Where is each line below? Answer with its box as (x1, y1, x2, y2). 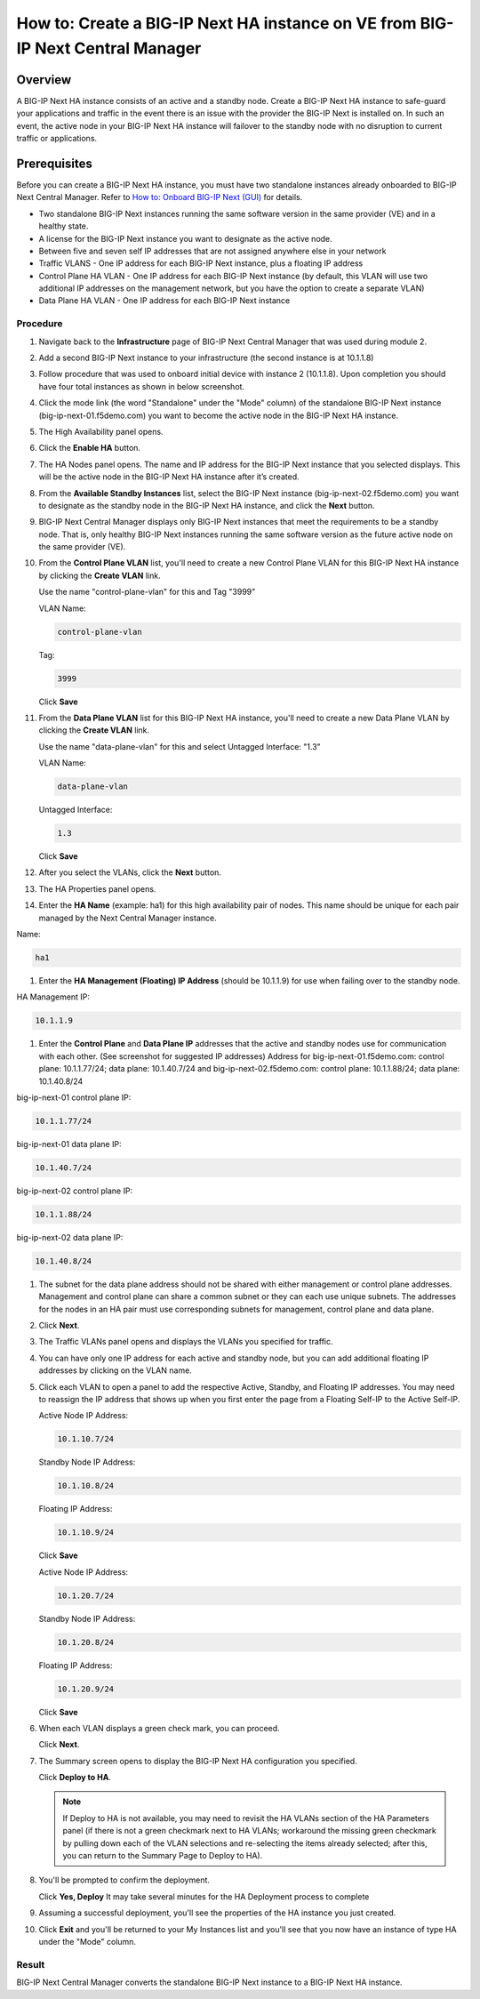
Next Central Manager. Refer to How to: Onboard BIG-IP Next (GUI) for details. (16, 192, 303, 203)
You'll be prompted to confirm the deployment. (38, 1875, 211, 1885)
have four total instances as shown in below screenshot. (38, 381, 244, 391)
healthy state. (38, 221, 89, 231)
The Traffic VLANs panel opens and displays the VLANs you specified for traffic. (38, 1337, 333, 1347)
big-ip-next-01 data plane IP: (16, 1138, 122, 1149)
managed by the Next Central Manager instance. (38, 912, 217, 923)
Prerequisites (16, 156, 92, 171)
